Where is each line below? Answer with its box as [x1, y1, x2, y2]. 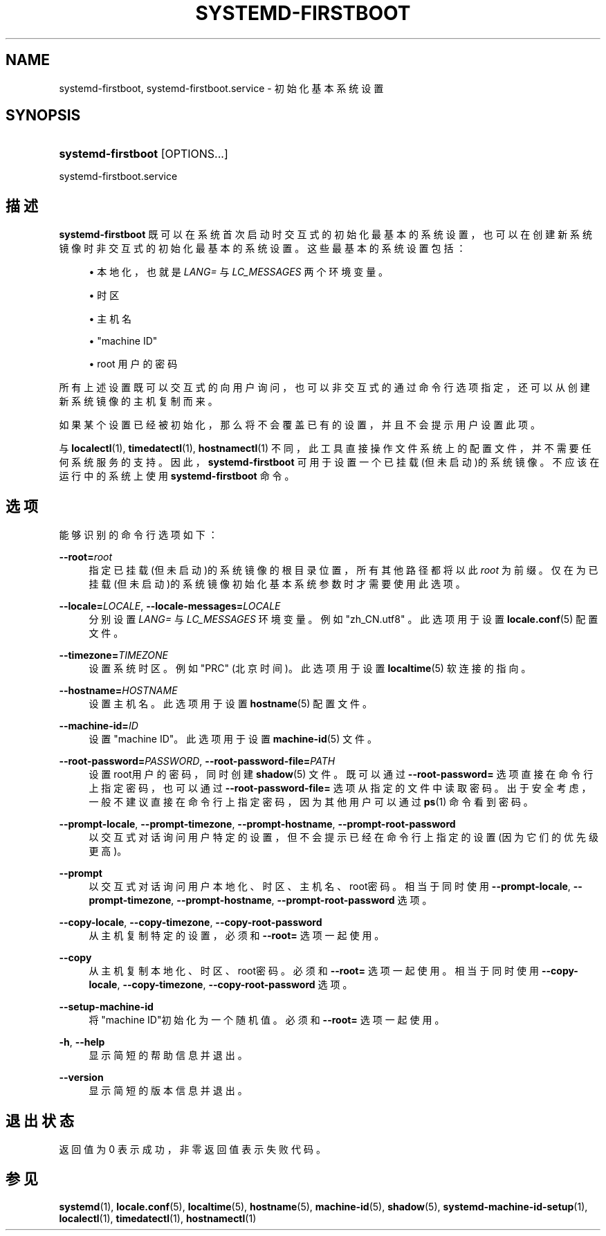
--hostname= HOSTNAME [59, 684, 178, 697]
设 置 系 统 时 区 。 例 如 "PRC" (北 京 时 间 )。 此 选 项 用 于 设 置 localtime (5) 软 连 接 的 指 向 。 [89, 662, 531, 675]
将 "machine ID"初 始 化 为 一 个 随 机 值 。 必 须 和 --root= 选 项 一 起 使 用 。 [89, 1014, 445, 1026]
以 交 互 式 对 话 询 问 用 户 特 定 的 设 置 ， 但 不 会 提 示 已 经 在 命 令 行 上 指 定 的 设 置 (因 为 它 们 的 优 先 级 [89, 831, 598, 844]
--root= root [59, 551, 113, 563]
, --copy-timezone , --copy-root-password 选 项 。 [117, 979, 353, 991]
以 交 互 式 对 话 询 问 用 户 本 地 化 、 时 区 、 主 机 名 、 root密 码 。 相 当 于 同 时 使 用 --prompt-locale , [89, 880, 571, 893]
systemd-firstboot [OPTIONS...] [59, 147, 228, 161]
